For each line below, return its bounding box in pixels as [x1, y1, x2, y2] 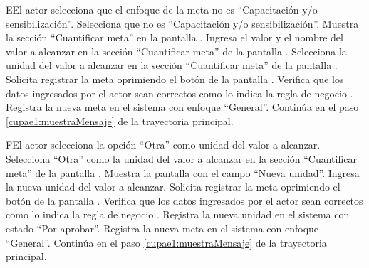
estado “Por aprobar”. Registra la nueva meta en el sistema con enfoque [6, 220, 319, 235]
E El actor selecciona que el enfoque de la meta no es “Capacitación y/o [6, 2, 318, 16]
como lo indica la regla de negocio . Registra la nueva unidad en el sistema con [6, 207, 350, 222]
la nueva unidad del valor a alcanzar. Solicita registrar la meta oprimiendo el [6, 179, 341, 194]
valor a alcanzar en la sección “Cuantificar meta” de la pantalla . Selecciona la [6, 43, 347, 58]
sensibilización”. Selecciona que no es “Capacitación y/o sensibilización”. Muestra [6, 16, 359, 31]
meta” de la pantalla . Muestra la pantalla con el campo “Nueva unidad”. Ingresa [6, 165, 360, 180]
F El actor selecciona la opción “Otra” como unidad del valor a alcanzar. [6, 137, 321, 152]
